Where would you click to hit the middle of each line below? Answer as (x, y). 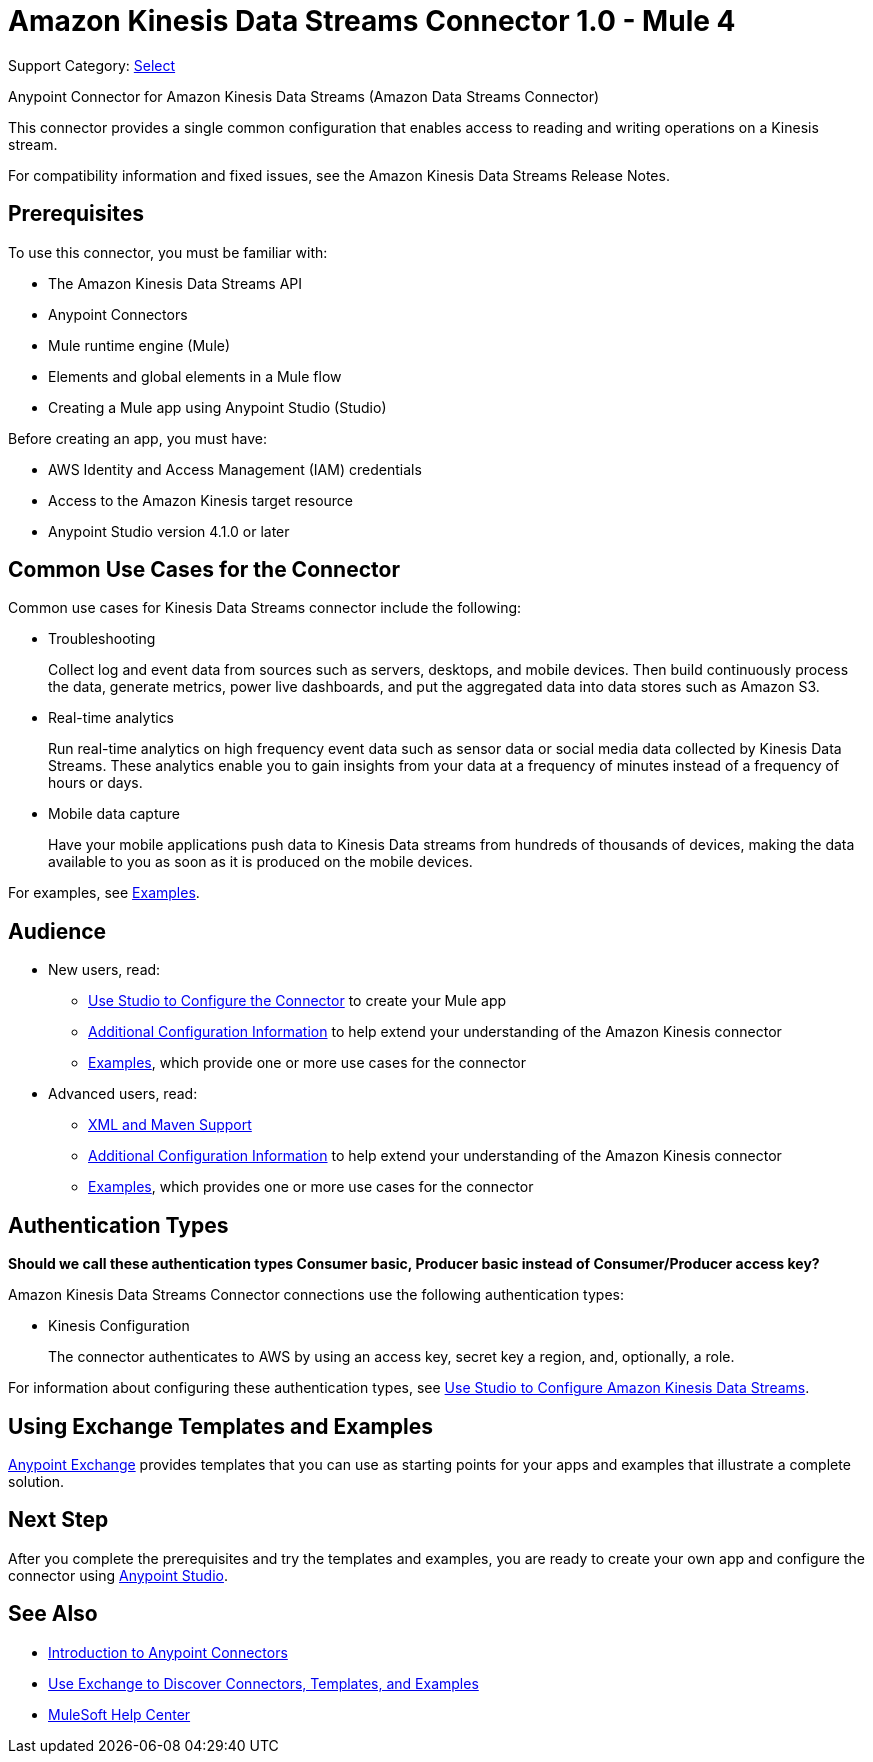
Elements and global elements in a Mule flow (195, 376)
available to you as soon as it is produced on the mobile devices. (260, 862)
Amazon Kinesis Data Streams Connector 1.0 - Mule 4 (372, 21)
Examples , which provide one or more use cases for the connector (307, 1063)
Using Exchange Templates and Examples (220, 1426)
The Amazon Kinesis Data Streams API (175, 283)
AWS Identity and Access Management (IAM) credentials (235, 469)
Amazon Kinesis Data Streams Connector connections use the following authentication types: (316, 1295)
